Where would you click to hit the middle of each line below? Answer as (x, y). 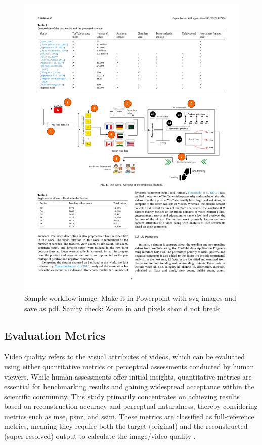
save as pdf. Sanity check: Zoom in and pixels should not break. (123, 308)
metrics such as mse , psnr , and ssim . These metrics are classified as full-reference (129, 416)
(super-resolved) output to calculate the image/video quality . (100, 436)
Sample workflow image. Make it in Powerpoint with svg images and (130, 298)
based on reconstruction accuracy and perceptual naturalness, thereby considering (131, 406)
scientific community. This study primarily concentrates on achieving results (122, 396)
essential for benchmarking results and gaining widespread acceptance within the (129, 386)
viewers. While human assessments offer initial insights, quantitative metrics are (128, 376)
